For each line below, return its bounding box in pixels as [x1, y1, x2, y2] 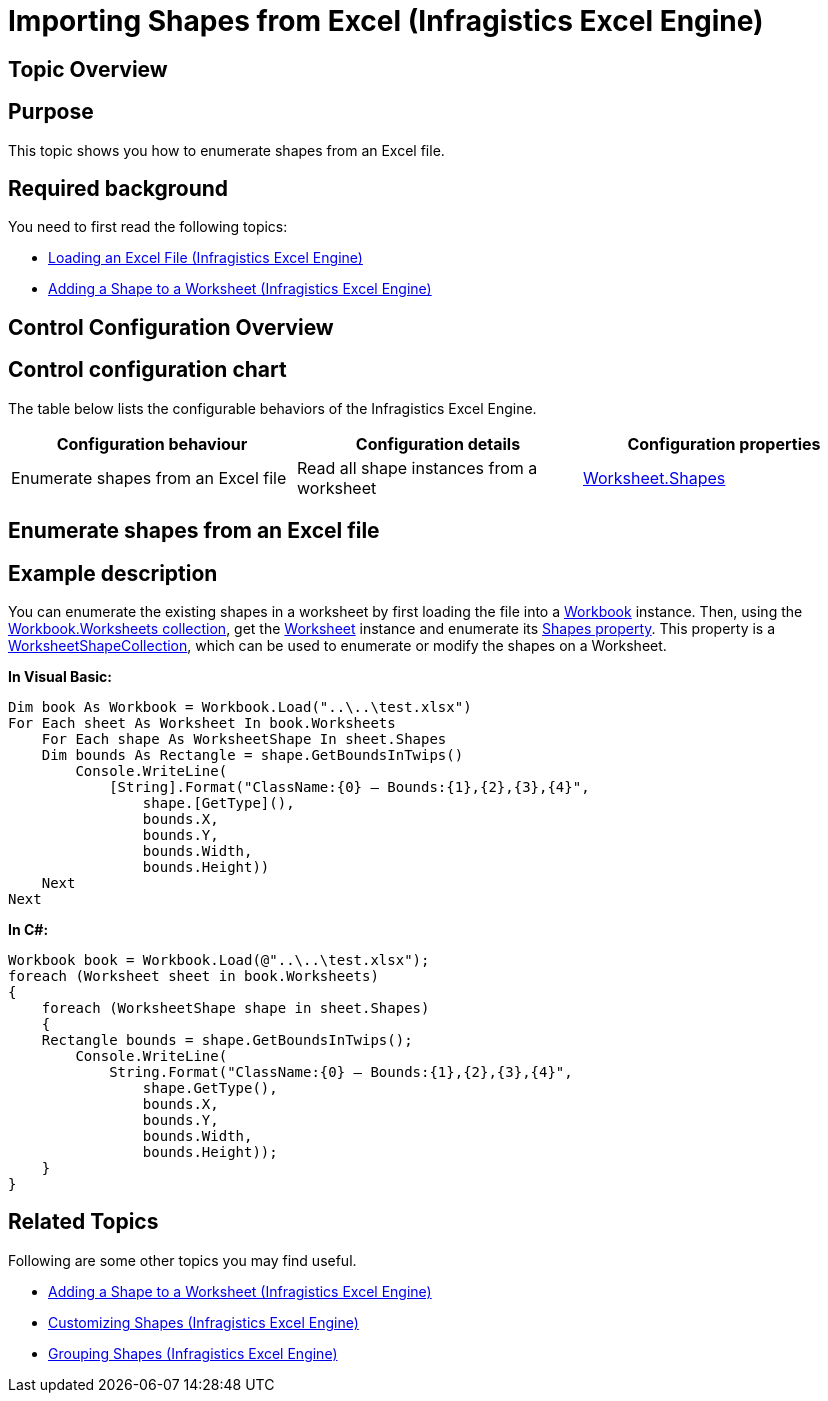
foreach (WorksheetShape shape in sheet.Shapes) [41, 999, 430, 1016]
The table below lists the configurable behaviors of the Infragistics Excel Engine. [8, 399, 537, 417]
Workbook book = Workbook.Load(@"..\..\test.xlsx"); [8, 951, 430, 968]
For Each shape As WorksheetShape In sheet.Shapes [41, 730, 447, 747]
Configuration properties [627, 433, 821, 454]
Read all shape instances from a [296, 457, 538, 478]
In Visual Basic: [8, 667, 112, 685]
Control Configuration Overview [8, 314, 334, 340]
